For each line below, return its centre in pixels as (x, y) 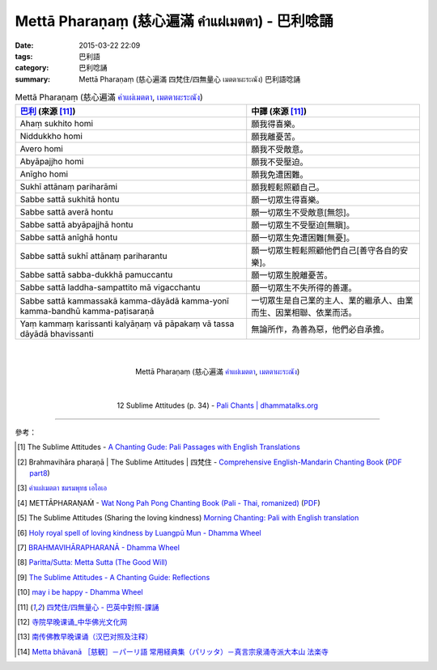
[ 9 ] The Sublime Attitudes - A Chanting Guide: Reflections (114, 577)
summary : (33, 79)
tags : (24, 56)
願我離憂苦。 (276, 137)
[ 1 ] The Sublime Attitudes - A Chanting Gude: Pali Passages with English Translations (159, 447)
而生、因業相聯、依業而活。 (304, 313)
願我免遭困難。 (280, 175)
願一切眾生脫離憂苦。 (292, 275)
